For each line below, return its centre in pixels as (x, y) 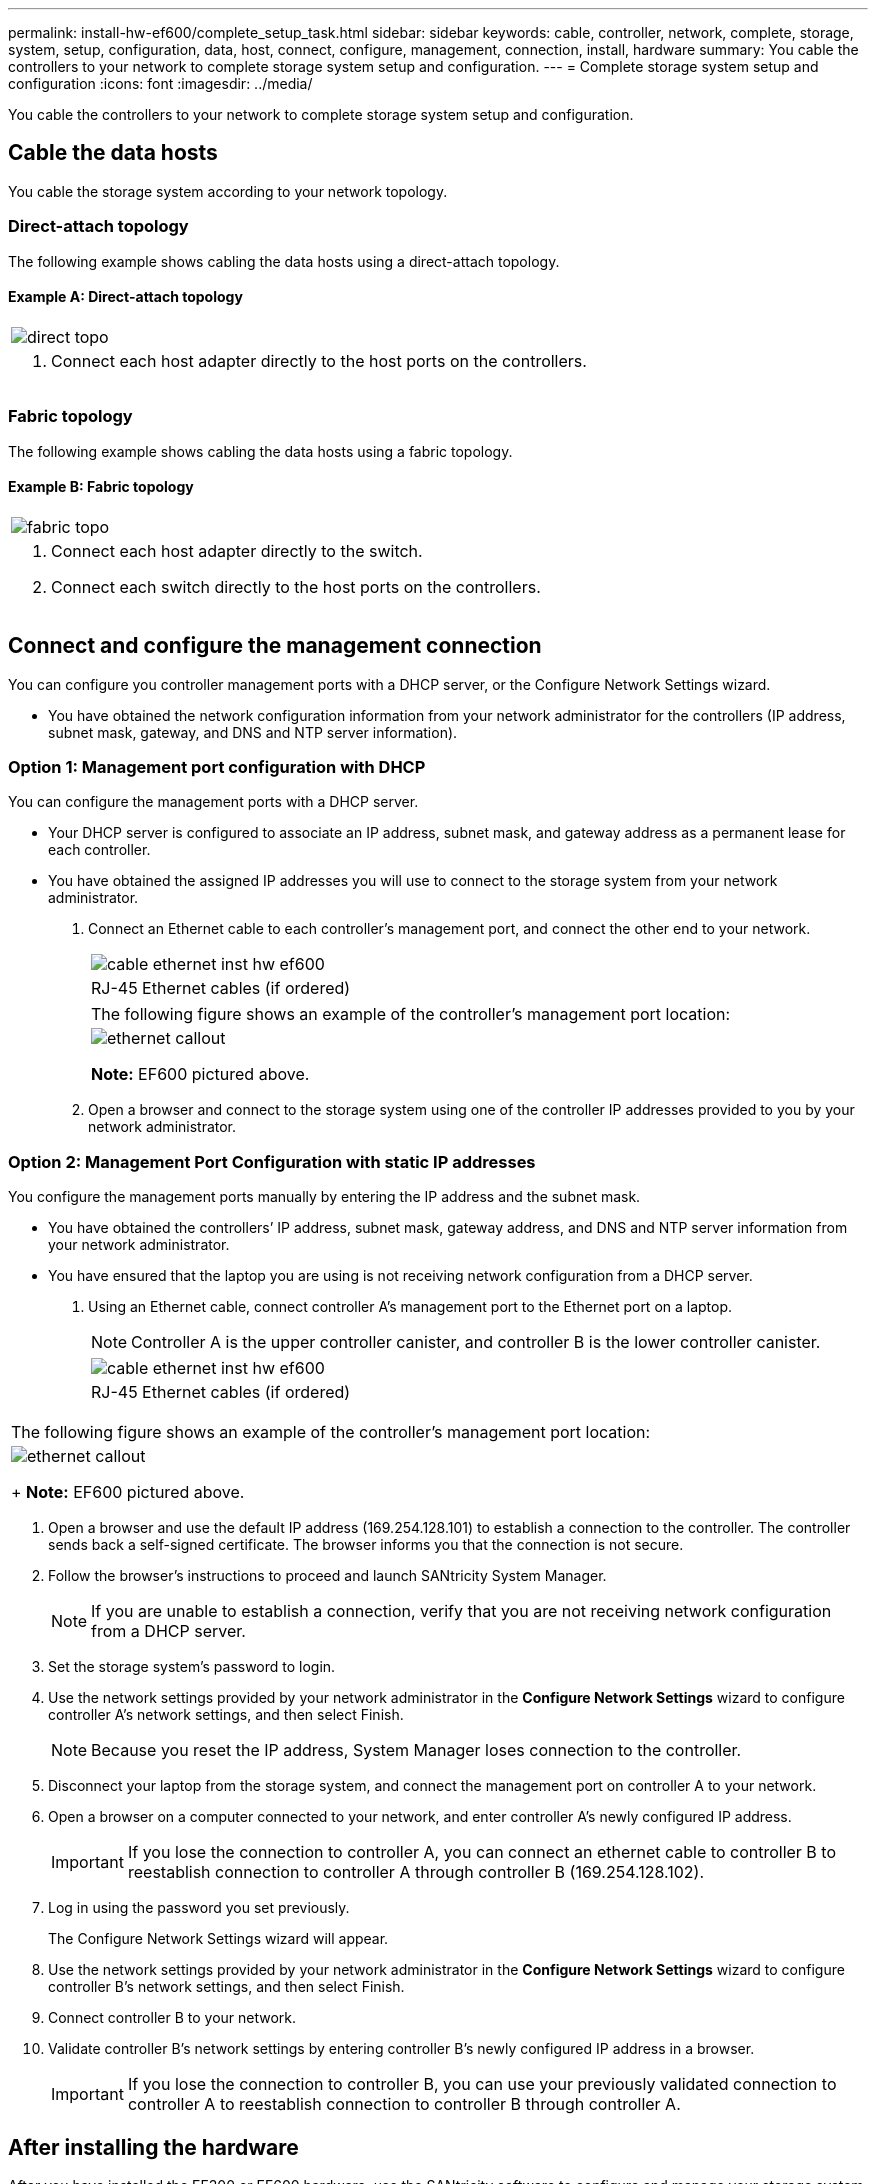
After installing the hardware (153, 2147)
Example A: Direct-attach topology (125, 297)
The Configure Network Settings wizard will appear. (218, 1939)
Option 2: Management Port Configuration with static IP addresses (272, 1161)
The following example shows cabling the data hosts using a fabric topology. (260, 451)
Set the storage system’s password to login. (192, 1667)
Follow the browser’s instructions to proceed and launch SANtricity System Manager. (327, 1576)
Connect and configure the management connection (275, 646)
